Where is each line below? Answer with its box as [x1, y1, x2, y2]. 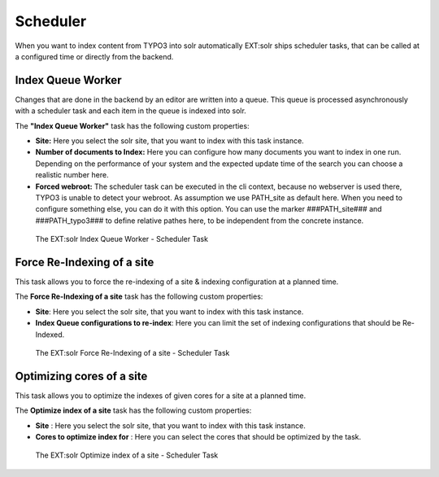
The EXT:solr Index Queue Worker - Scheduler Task [35, 234, 209, 244]
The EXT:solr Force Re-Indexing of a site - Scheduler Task [35, 348, 230, 357]
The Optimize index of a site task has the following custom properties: [15, 405, 252, 415]
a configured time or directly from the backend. [15, 51, 174, 61]
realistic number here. [35, 170, 109, 180]
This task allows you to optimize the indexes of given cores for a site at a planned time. [15, 391, 306, 400]
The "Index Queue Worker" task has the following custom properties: [15, 120, 250, 130]
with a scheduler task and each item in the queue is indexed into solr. [15, 106, 247, 116]
